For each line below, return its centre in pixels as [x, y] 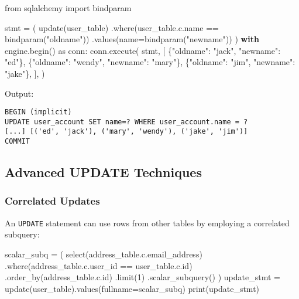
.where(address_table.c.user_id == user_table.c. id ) [99, 265]
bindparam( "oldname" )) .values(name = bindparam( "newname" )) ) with [132, 39]
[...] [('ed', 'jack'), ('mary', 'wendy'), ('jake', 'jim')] [126, 132]
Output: [19, 93]
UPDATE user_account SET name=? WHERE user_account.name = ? [126, 122]
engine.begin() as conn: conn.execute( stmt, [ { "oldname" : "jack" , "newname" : [143, 50]
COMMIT [17, 142]
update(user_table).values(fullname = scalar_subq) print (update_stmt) [132, 288]
